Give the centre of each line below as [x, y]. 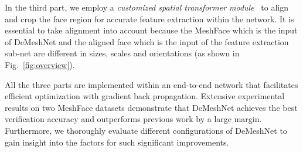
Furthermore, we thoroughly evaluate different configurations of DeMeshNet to [146, 130]
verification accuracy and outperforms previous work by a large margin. [133, 119]
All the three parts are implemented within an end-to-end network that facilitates [151, 84]
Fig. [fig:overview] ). [40, 64]
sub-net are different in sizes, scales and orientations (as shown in [122, 53]
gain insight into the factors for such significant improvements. [117, 142]
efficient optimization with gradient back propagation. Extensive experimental [145, 96]
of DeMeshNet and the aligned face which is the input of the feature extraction [147, 41]
